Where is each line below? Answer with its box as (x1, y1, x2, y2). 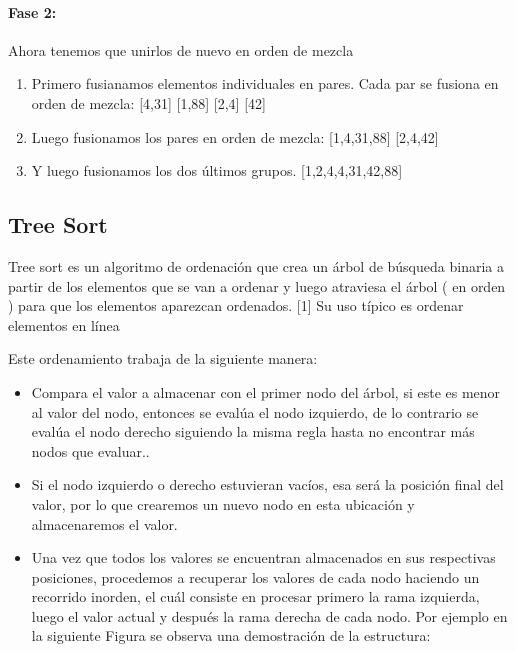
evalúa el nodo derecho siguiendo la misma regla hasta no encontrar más (31, 421, 475, 442)
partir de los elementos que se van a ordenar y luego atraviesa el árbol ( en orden (8, 275, 506, 296)
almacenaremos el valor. (31, 513, 178, 534)
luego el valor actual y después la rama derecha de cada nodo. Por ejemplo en (31, 605, 508, 626)
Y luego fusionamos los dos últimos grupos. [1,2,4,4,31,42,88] (31, 160, 403, 181)
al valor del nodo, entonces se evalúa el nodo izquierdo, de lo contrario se (31, 401, 479, 422)
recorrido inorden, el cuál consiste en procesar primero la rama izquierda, (31, 586, 480, 607)
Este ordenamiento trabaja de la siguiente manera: (8, 348, 318, 369)
